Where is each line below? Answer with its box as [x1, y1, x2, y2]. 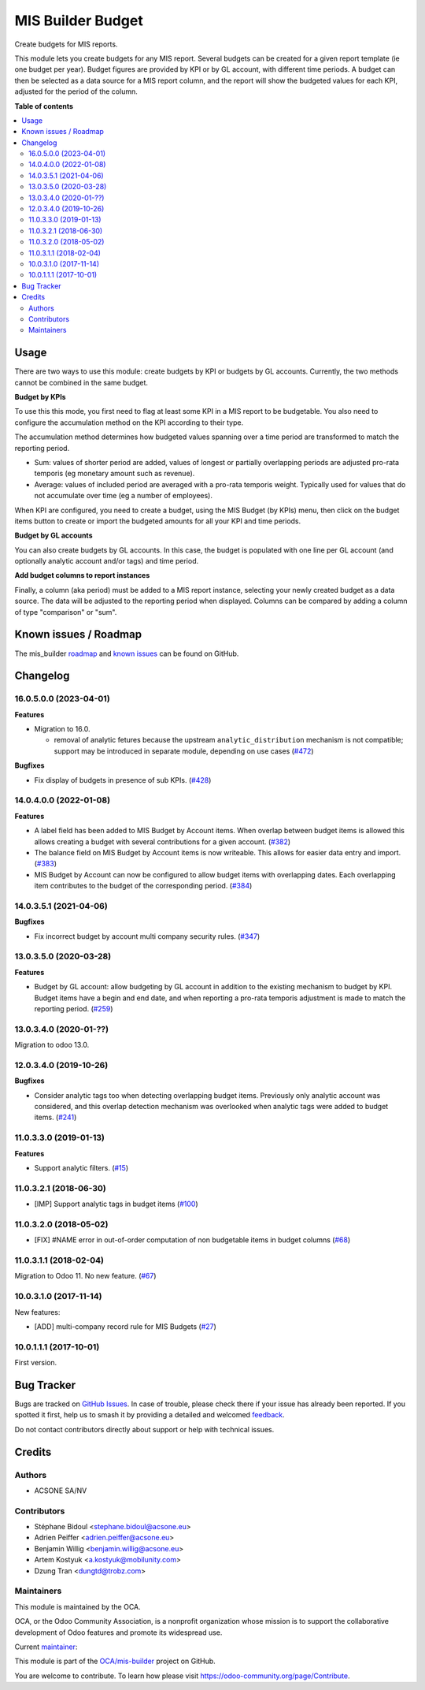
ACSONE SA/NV [34, 1486, 87, 1495]
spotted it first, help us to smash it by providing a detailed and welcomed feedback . [14, 1410, 285, 1420]
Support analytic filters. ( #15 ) [34, 1163, 129, 1172]
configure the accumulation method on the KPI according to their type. [14, 418, 244, 427]
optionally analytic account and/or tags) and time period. [14, 557, 199, 566]
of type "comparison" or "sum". [14, 607, 117, 616]
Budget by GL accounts [14, 530, 93, 540]
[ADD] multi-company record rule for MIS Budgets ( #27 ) [34, 1321, 216, 1331]
